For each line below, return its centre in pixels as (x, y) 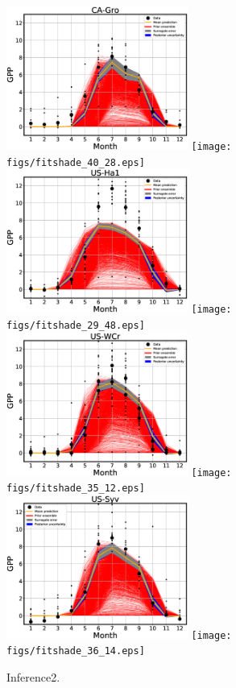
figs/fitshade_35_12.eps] (76, 489)
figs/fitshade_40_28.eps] (76, 162)
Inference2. (33, 677)
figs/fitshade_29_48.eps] (76, 325)
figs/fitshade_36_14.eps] (76, 651)
